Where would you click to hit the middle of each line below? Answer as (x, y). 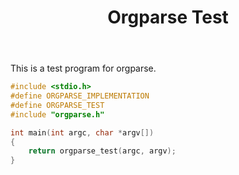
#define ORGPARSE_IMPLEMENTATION (80, 96)
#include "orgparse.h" (57, 114)
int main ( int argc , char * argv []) (82, 132)
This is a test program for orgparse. (83, 68)
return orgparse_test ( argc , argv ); (102, 151)
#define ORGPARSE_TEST (57, 105)
